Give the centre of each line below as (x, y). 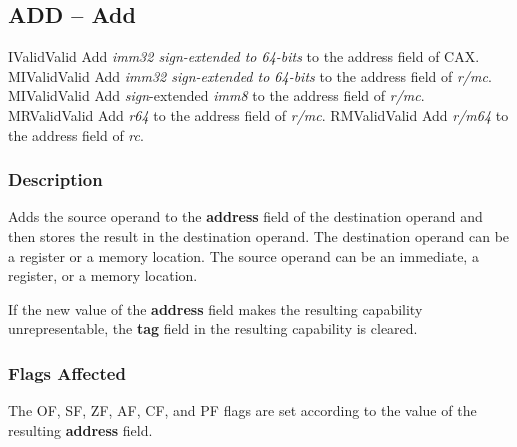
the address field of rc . (76, 134)
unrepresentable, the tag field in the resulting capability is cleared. (213, 328)
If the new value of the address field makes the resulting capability (215, 308)
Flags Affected (67, 372)
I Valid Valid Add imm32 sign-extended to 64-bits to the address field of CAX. (244, 56)
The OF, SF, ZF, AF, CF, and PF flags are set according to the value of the (242, 410)
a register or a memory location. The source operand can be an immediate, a (243, 255)
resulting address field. (80, 429)
